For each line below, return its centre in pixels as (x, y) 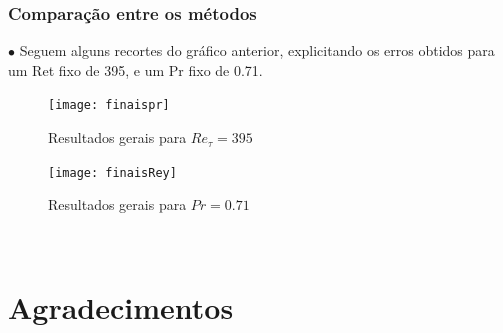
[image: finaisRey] (112, 172)
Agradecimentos (121, 306)
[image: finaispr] (109, 105)
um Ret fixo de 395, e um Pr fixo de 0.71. (135, 69)
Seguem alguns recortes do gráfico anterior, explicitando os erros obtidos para (257, 50)
